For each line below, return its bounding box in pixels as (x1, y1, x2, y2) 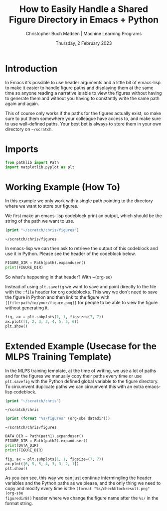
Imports (5, 143, 38, 155)
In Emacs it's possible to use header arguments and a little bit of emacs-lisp (5, 79, 161, 85)
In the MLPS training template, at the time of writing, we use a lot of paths (5, 368, 156, 374)
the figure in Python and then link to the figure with (5, 294, 110, 300)
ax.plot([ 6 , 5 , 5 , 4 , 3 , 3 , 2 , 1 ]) (5, 461, 79, 466)
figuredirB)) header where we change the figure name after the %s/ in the (5, 495, 159, 501)
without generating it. (5, 305, 49, 311)
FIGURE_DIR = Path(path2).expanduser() (5, 438, 88, 444)
